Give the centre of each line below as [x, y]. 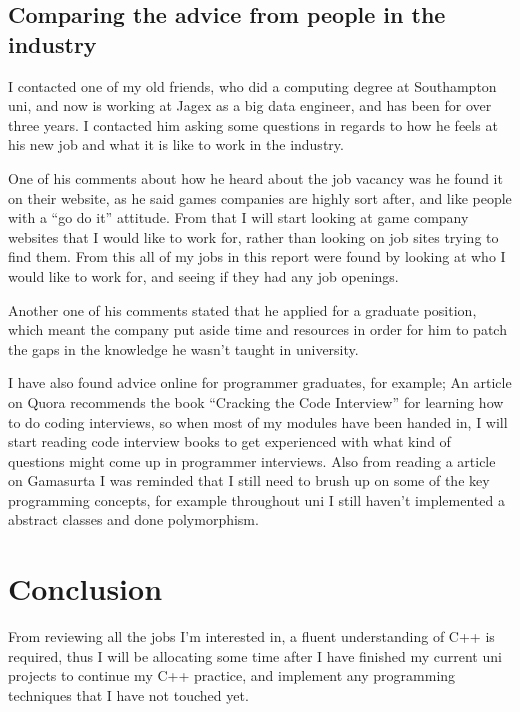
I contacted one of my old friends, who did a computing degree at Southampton [252, 85]
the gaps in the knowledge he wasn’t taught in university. [183, 348]
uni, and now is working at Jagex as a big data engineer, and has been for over [250, 105]
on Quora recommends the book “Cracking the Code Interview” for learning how [256, 401]
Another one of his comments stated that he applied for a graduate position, [242, 309]
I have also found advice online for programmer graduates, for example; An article [260, 382]
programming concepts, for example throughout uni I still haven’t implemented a [256, 499]
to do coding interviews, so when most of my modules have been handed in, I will [258, 421]
